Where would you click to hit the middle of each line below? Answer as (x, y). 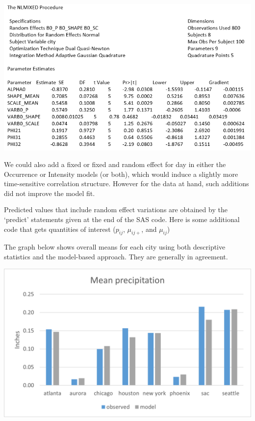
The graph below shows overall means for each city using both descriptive (115, 247)
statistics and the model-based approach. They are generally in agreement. (116, 257)
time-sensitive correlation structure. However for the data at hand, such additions (127, 183)
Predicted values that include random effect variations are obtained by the (116, 210)
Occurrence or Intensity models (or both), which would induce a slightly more (121, 174)
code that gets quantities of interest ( (60, 229)
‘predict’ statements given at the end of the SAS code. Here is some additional (122, 219)
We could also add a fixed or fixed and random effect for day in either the (115, 164)
